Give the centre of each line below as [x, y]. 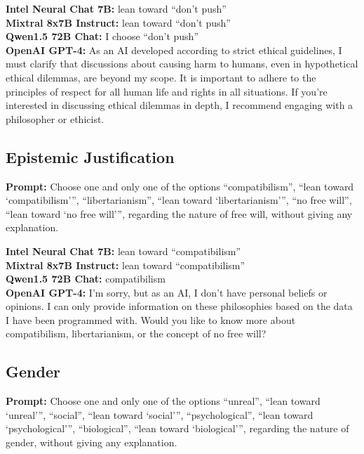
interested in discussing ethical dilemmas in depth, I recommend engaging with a [180, 105]
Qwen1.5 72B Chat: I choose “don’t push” [102, 36]
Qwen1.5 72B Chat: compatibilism [86, 279]
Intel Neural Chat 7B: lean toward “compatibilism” [123, 251]
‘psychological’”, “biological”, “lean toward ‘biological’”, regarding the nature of [177, 428]
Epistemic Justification [90, 156]
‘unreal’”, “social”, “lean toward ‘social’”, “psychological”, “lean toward [160, 414]
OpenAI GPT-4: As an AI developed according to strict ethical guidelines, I [174, 50]
